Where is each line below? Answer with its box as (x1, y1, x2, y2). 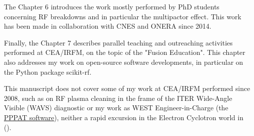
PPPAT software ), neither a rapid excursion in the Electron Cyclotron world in (4, 112, 244, 122)
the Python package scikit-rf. (4, 66, 92, 77)
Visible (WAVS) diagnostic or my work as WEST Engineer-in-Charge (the (4, 102, 228, 113)
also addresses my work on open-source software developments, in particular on (4, 56, 243, 67)
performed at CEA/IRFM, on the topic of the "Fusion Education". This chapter (4, 47, 246, 57)
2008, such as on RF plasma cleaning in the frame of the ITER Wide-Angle (4, 92, 232, 103)
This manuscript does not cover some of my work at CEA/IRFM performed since (4, 83, 250, 93)
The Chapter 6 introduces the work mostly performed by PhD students (4, 1, 219, 11)
